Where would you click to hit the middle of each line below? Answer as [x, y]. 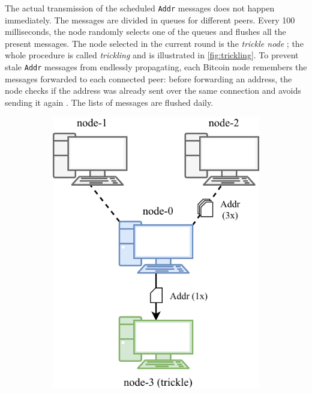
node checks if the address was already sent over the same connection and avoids [153, 90]
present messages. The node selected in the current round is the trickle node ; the [154, 43]
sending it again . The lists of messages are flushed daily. [109, 102]
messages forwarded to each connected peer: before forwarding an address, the [148, 78]
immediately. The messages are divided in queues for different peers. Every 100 [150, 20]
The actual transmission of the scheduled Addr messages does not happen [140, 8]
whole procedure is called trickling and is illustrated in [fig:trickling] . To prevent [152, 55]
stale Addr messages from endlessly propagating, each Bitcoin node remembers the [156, 67]
